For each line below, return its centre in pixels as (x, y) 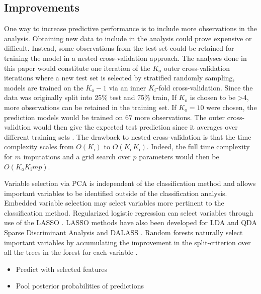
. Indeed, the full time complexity (198, 146)
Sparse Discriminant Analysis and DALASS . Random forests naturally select (123, 232)
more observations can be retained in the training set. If (90, 107)
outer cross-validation (197, 68)
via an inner (127, 87)
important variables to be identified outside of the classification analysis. (116, 193)
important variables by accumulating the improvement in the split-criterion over (127, 242)
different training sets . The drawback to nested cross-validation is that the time (128, 136)
